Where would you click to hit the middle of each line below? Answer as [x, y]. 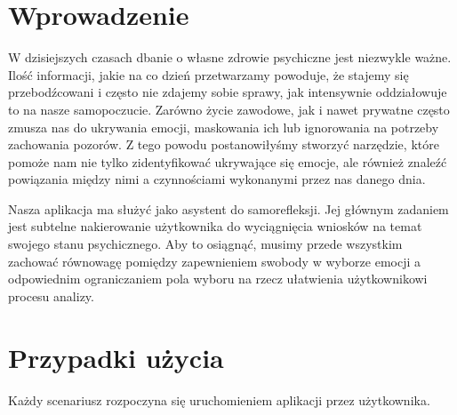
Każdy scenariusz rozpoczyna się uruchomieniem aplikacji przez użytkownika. [219, 399]
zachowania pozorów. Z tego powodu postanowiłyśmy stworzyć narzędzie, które [224, 144]
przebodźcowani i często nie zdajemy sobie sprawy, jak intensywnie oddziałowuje [228, 92]
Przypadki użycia [116, 357]
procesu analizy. [51, 295]
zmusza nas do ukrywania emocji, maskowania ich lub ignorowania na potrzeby [224, 127]
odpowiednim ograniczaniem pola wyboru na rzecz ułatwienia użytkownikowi [218, 279]
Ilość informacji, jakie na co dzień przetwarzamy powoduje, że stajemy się [208, 74]
